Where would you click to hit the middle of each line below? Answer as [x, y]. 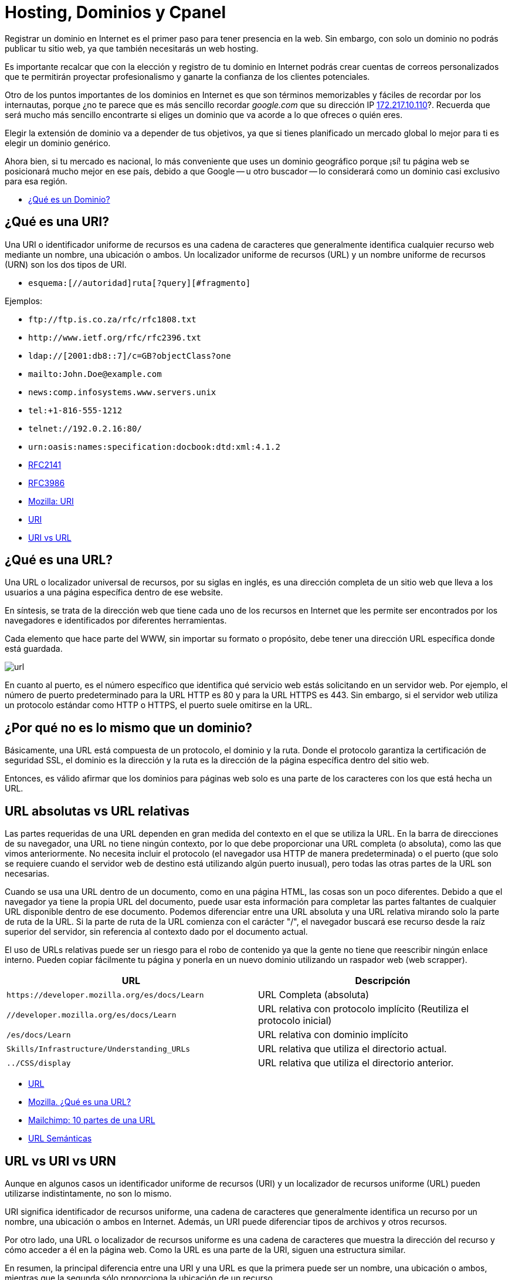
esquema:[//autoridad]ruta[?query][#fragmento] [140, 283]
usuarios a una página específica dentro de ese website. [114, 592]
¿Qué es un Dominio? [69, 199]
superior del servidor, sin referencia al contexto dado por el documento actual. [156, 932]
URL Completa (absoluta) [313, 995]
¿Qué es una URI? [57, 222]
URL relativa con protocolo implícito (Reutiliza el [364, 1009]
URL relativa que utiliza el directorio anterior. [356, 1063]
